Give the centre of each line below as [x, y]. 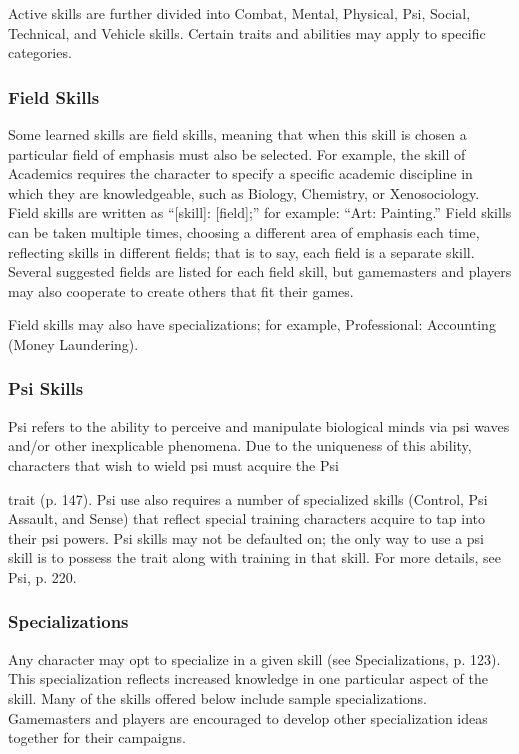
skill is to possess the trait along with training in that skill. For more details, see [254, 557]
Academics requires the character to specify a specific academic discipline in [240, 173]
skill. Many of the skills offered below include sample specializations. [217, 697]
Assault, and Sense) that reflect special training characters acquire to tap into [246, 518]
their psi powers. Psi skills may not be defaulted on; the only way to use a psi [246, 537]
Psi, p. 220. [42, 576]
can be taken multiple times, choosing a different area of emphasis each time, [244, 231]
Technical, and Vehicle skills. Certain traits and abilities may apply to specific [247, 32]
